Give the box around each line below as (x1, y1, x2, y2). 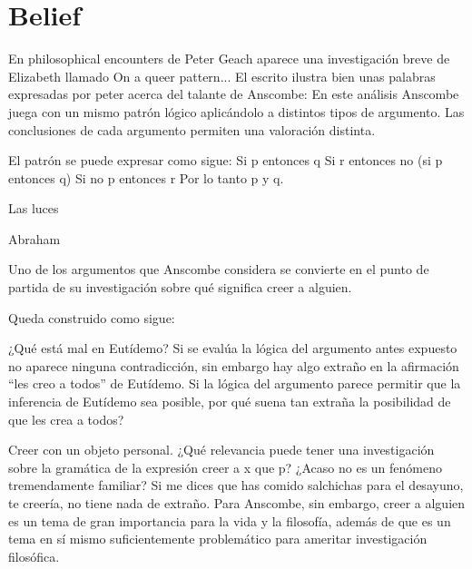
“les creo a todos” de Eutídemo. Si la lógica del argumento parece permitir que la (8, 374, 461, 393)
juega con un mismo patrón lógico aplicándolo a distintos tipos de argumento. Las (8, 102, 465, 121)
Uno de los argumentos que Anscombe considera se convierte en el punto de (8, 260, 429, 279)
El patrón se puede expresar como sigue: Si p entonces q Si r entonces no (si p (8, 151, 443, 170)
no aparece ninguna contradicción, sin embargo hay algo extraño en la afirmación (8, 356, 459, 375)
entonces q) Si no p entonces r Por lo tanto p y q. (8, 168, 284, 187)
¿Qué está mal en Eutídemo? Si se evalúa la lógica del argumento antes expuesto (8, 338, 457, 358)
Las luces (8, 199, 59, 218)
